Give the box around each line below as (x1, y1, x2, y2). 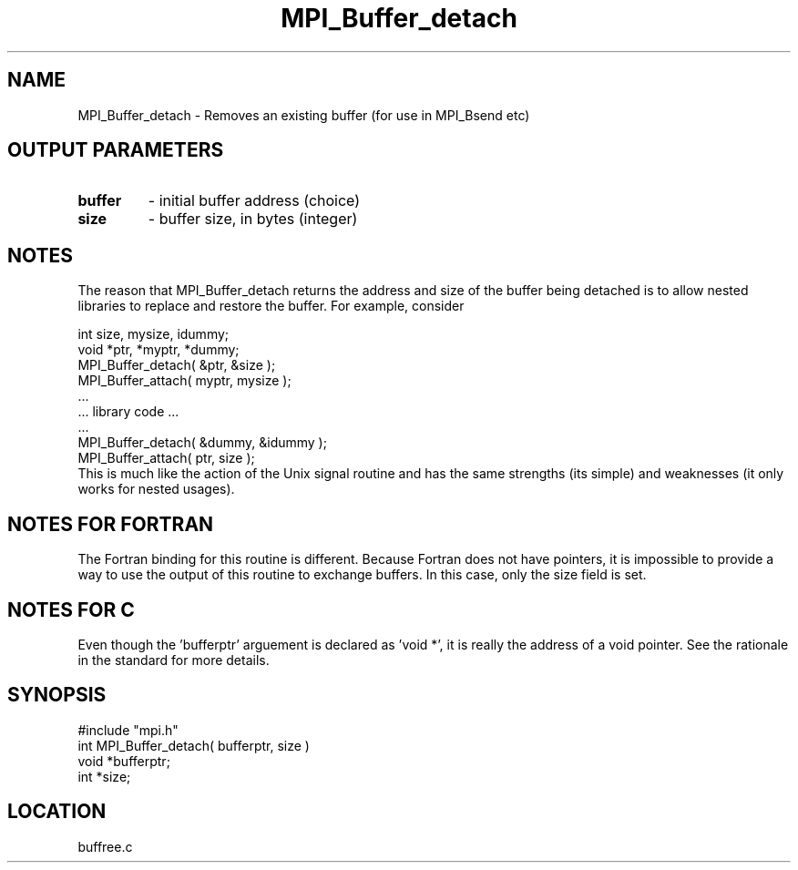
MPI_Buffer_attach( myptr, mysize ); (77, 373, 292, 389)
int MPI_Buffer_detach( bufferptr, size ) (77, 737, 310, 753)
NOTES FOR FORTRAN (7, 512, 214, 536)
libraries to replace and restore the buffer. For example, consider (77, 298, 465, 314)
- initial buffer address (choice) (148, 191, 361, 210)
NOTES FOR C (7, 598, 135, 621)
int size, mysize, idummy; (77, 326, 230, 343)
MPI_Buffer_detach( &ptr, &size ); (77, 357, 276, 374)
